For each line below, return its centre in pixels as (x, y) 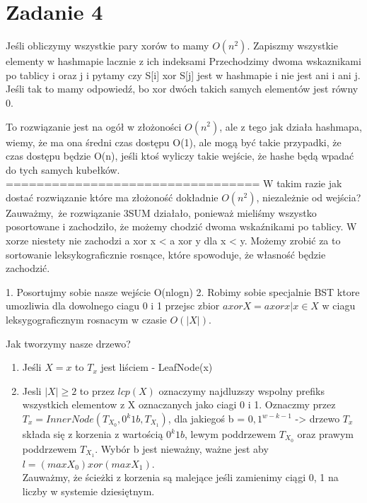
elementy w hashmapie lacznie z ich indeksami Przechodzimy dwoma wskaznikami (183, 61)
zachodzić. (28, 268)
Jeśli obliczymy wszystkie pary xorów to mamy (107, 46)
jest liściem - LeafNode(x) (157, 367)
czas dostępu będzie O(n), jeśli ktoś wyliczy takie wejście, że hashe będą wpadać (180, 156)
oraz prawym (326, 434)
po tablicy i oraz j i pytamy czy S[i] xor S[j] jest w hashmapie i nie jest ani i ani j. (183, 75)
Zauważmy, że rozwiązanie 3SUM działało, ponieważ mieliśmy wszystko (161, 212)
